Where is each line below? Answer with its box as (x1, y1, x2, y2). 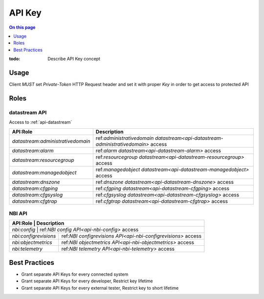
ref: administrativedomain (95, 135, 154, 141)
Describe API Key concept (47, 56, 100, 62)
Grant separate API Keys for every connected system (21, 271, 129, 277)
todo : (9, 56, 21, 62)
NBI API (9, 210, 28, 217)
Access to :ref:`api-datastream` (9, 120, 72, 125)
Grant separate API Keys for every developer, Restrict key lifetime (21, 278, 154, 284)
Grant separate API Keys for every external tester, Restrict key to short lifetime (21, 285, 179, 291)
